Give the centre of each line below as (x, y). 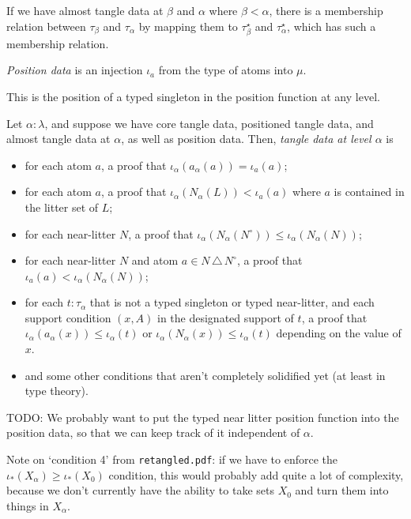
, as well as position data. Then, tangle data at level (246, 139)
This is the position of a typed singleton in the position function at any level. (193, 96)
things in (28, 505)
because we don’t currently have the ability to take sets (140, 490)
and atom (155, 260)
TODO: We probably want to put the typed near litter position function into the (203, 417)
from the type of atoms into (226, 70)
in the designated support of (226, 317)
